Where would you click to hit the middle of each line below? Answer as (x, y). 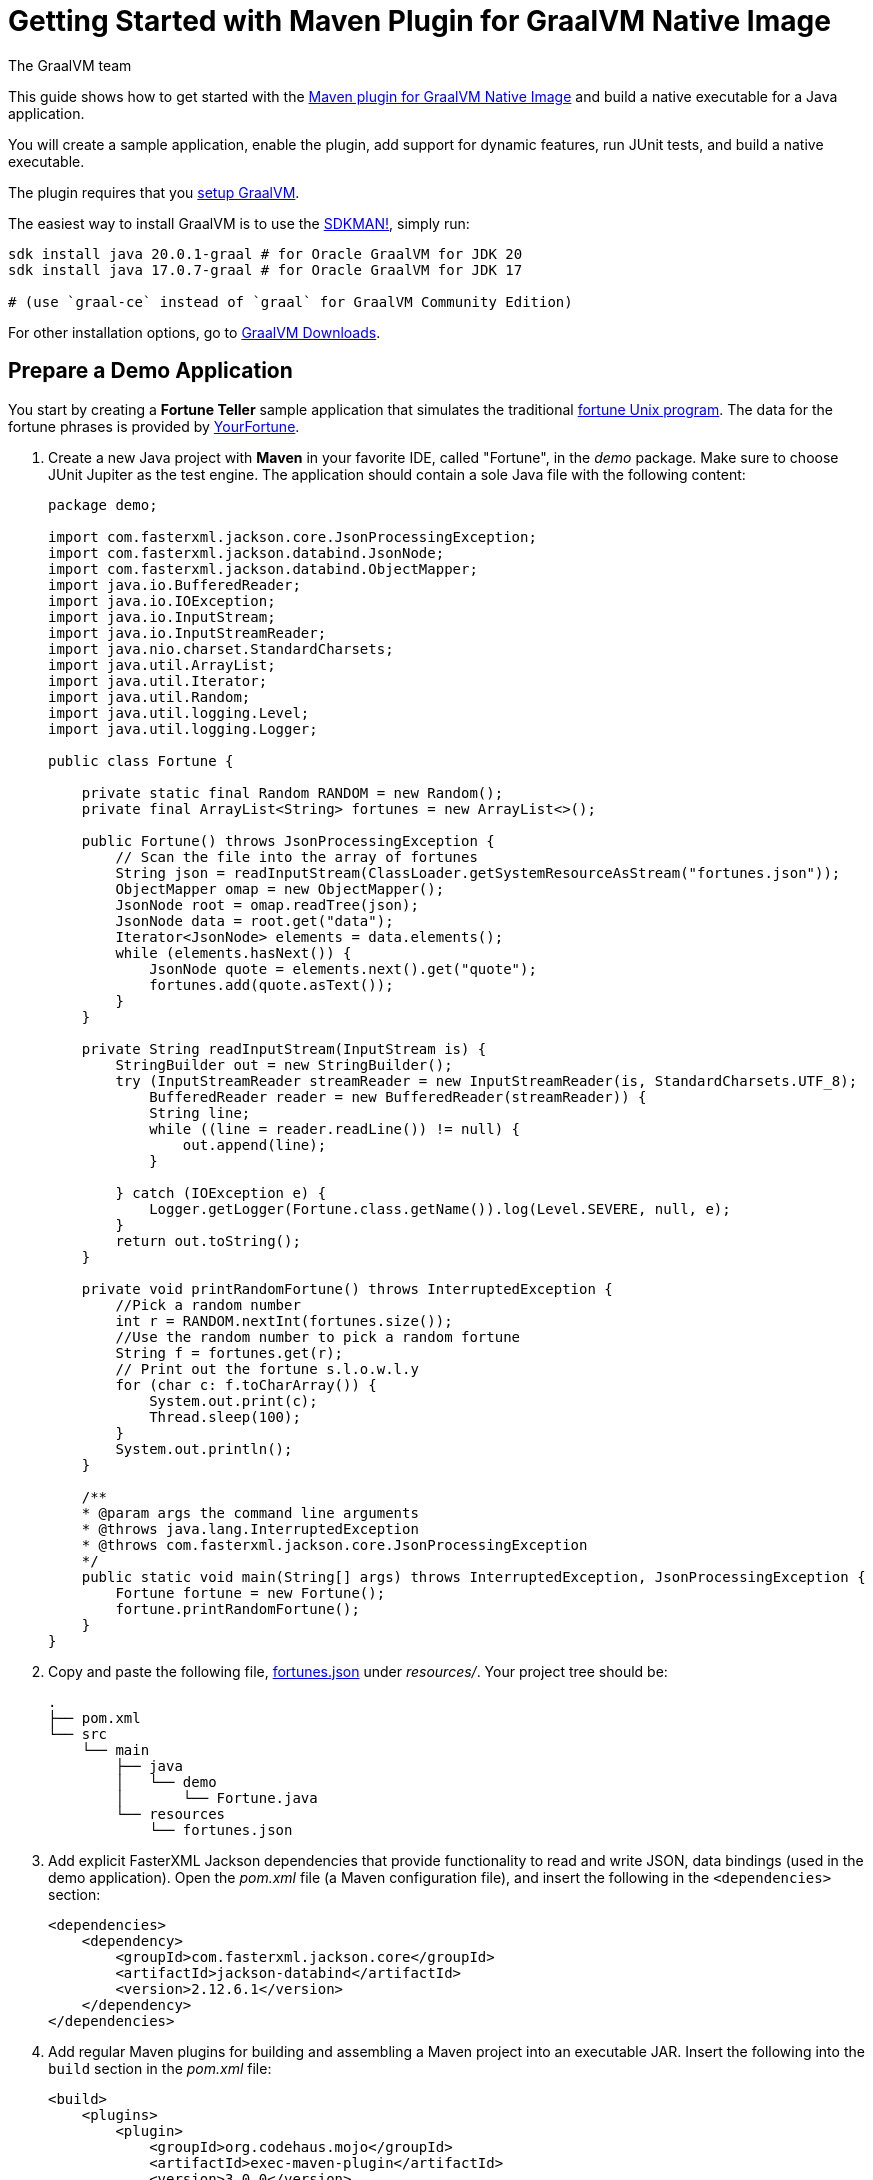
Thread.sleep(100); (225, 1416)
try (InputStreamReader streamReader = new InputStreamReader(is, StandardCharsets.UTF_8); (486, 1080)
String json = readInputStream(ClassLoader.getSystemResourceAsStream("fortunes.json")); (478, 872)
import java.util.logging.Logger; (183, 728)
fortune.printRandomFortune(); (237, 1608)
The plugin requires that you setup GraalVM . (154, 192)
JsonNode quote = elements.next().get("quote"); (343, 968)
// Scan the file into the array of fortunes (296, 856)
